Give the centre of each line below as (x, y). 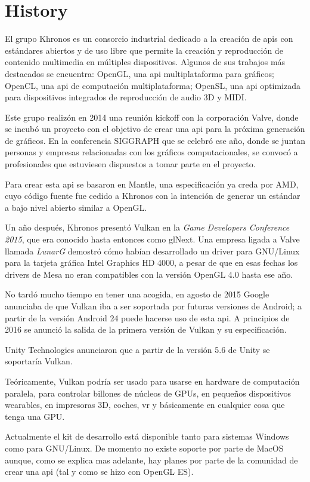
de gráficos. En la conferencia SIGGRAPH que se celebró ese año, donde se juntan (155, 140)
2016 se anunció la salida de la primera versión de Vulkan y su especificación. (146, 329)
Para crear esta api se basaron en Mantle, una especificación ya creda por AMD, (152, 184)
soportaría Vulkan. (39, 361)
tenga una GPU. (35, 416)
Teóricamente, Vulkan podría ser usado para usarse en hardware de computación (152, 381)
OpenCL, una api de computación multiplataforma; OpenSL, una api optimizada (153, 85)
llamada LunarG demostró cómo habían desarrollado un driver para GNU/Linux (152, 251)
